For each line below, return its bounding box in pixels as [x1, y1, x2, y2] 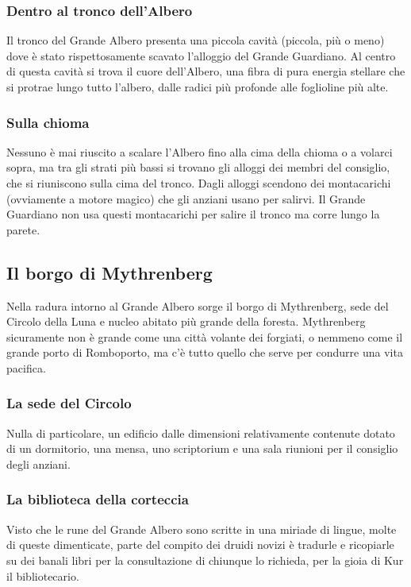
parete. [6, 221, 40, 238]
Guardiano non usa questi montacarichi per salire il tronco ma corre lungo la [6, 206, 380, 222]
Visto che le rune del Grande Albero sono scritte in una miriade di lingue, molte [6, 520, 397, 537]
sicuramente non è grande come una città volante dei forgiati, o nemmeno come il [6, 328, 403, 345]
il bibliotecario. [6, 567, 79, 584]
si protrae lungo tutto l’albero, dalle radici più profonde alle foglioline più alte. [6, 79, 389, 95]
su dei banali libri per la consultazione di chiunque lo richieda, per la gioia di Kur [6, 551, 404, 568]
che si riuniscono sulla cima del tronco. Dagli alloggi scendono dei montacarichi [6, 175, 391, 191]
